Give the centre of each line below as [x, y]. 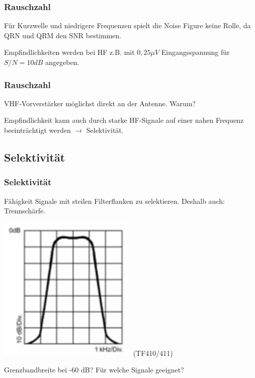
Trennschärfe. [25, 211]
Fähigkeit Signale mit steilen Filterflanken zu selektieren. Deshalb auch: [114, 201]
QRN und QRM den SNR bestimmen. [63, 35]
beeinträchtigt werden [37, 130]
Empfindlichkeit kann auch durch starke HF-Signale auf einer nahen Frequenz [124, 120]
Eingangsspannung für [195, 52]
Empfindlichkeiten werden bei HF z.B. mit [69, 52]
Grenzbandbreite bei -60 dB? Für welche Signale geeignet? [94, 370]
